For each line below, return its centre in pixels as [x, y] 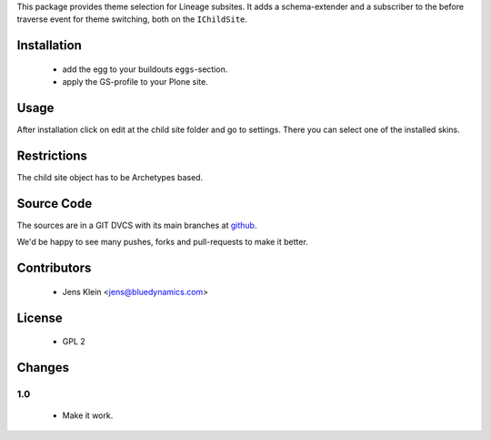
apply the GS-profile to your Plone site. [135, 82]
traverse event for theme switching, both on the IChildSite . [132, 19]
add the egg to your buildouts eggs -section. [145, 69]
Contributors [54, 268]
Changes [43, 368]
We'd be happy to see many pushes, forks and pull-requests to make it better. [162, 242]
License [40, 317]
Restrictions [52, 155]
